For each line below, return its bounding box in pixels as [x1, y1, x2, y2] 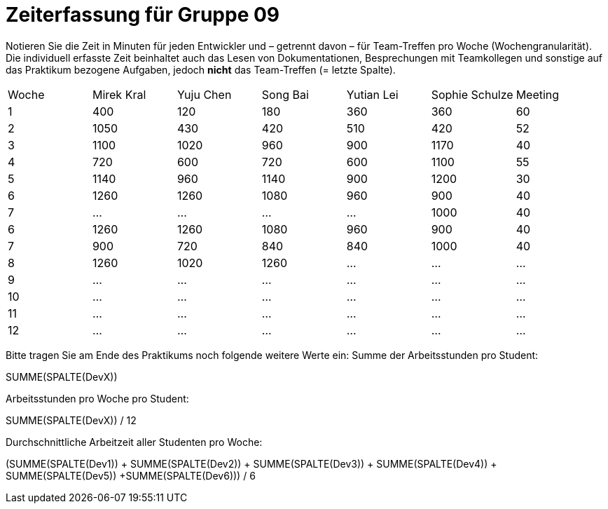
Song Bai [261, 87, 309, 102]
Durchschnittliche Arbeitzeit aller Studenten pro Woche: [6, 435, 263, 448]
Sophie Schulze [431, 87, 513, 102]
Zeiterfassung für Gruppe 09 [6, 3, 280, 27]
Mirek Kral [92, 87, 146, 102]
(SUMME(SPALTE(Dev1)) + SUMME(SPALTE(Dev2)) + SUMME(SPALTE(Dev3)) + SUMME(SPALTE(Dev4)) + [6, 457, 497, 470]
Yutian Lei [346, 87, 399, 102]
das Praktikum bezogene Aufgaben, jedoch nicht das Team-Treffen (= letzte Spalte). [6, 63, 396, 76]
